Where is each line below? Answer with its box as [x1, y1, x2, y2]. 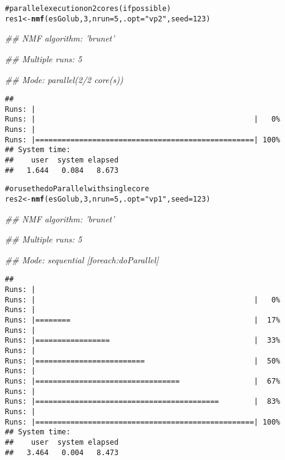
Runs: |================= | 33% [5, 336, 281, 345]
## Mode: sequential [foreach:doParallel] [5, 253, 159, 266]
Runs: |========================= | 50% [5, 356, 281, 365]
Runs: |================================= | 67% [5, 377, 281, 385]
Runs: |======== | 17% [5, 316, 281, 325]
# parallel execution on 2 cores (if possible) [5, 4, 171, 13]
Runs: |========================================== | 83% [5, 397, 281, 406]
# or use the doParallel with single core [5, 184, 150, 194]
